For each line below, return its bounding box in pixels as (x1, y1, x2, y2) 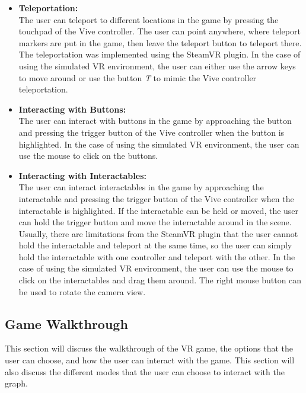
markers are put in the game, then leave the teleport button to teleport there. (18, 36, 302, 49)
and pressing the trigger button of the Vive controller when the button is (18, 126, 285, 138)
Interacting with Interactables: (18, 169, 146, 181)
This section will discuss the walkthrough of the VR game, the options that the (5, 342, 294, 354)
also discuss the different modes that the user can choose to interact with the (5, 365, 285, 378)
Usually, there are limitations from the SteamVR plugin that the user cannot (18, 227, 298, 239)
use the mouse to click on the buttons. (18, 149, 158, 162)
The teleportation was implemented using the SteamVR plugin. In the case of (18, 48, 301, 60)
